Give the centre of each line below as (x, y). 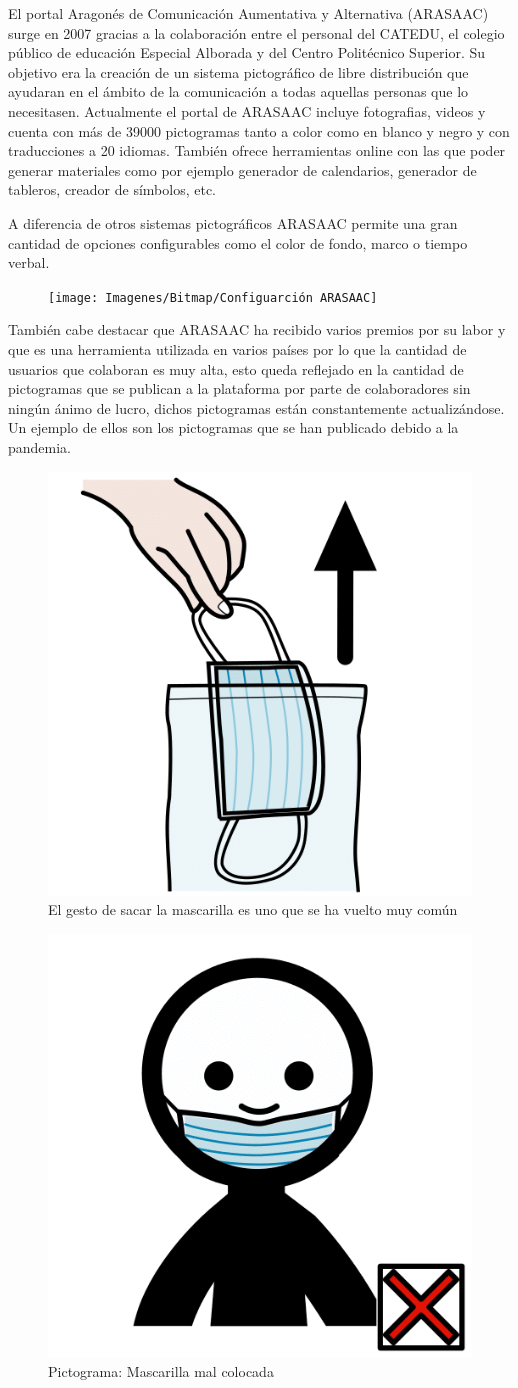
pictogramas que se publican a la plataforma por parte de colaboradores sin (239, 388)
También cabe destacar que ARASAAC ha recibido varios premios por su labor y (257, 329)
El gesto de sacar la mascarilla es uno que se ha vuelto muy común (253, 909)
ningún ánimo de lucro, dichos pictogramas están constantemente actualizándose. (256, 407)
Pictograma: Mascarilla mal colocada (161, 1371)
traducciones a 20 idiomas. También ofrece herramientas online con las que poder (257, 150)
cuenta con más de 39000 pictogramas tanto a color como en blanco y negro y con (259, 130)
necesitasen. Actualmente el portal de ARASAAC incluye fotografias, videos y (247, 110)
